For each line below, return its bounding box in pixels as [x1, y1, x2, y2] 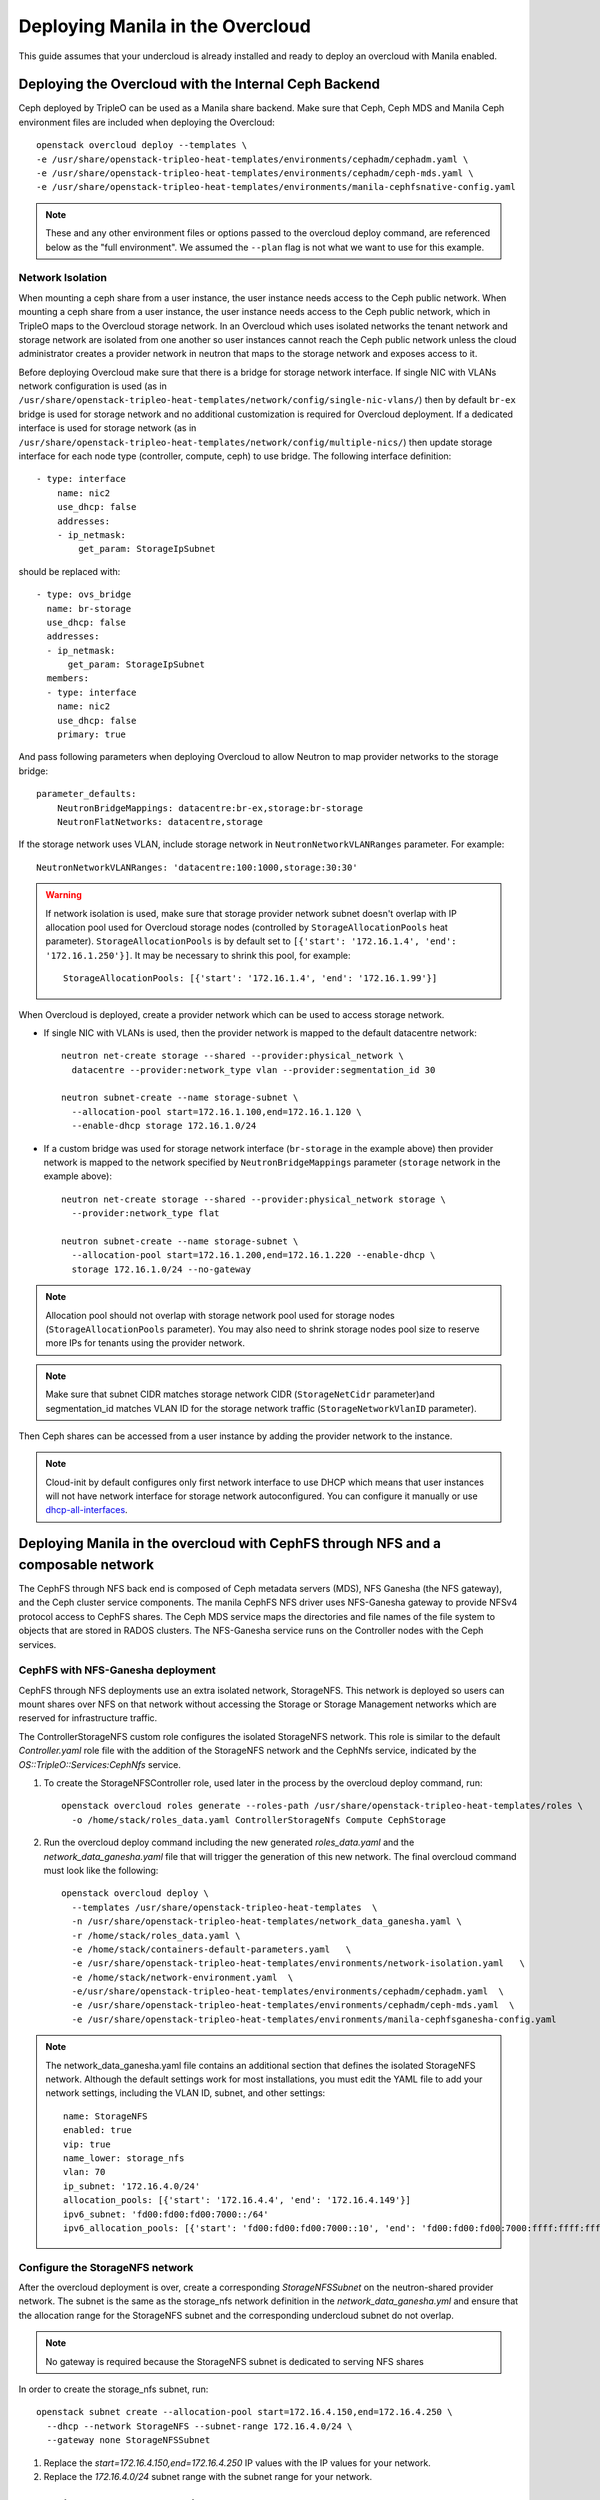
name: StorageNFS [63, 2110, 148, 2122]
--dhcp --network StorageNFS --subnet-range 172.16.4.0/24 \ [46, 2420, 353, 2432]
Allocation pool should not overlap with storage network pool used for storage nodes [45, 1309, 395, 1321]
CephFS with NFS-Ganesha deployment [18, 1663, 217, 1677]
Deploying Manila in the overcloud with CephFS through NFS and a [18, 1535, 442, 1552]
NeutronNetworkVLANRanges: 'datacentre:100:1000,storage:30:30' [36, 861, 359, 873]
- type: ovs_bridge [36, 589, 132, 600]
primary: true [56, 729, 127, 740]
